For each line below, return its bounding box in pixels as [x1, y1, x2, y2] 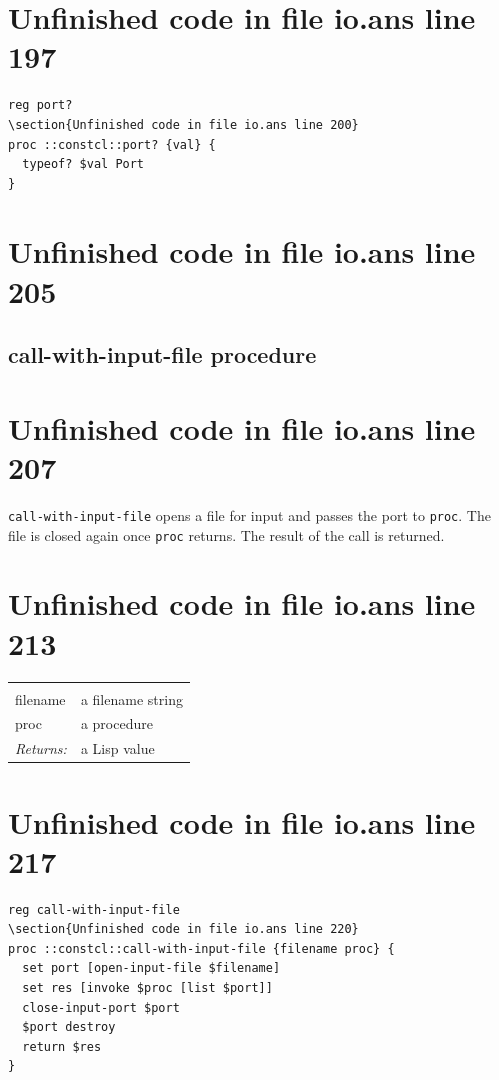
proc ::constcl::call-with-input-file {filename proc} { [8, 941, 395, 956]
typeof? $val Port [22, 157, 145, 172]
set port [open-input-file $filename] [22, 961, 281, 976]
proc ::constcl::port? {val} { [8, 137, 216, 152]
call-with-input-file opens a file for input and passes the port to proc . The [8, 504, 491, 525]
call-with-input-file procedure [8, 339, 317, 370]
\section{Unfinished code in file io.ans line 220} [8, 922, 359, 937]
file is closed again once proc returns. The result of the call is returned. [8, 524, 445, 545]
